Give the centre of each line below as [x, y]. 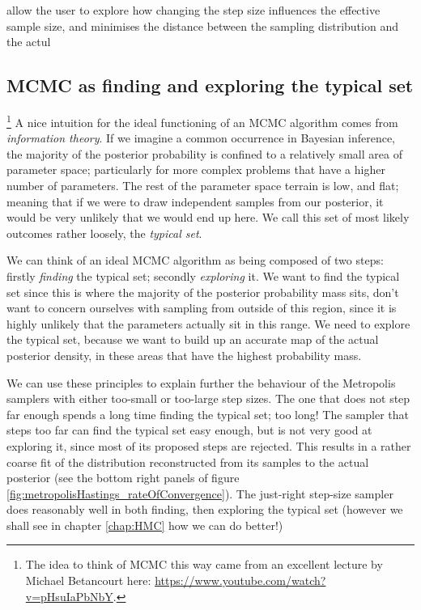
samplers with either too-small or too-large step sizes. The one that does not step [208, 398]
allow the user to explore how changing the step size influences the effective [193, 10]
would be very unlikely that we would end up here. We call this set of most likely [208, 217]
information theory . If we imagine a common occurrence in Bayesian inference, [201, 138]
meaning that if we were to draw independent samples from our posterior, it [195, 201]
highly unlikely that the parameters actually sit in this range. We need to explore [208, 323]
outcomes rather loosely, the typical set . [104, 233]
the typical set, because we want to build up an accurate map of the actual [193, 339]
